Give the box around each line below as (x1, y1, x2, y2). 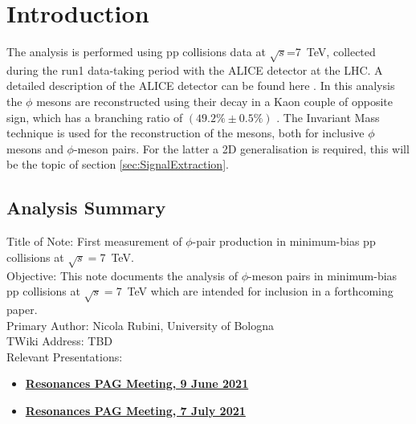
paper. (6, 300, 38, 317)
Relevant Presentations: (6, 348, 123, 365)
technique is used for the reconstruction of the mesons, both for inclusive (6, 124, 365, 141)
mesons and (6, 140, 63, 157)
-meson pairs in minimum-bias (248, 267, 398, 283)
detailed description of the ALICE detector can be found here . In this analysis (6, 77, 395, 94)
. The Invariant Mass (276, 108, 380, 125)
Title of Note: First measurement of (6, 233, 182, 250)
